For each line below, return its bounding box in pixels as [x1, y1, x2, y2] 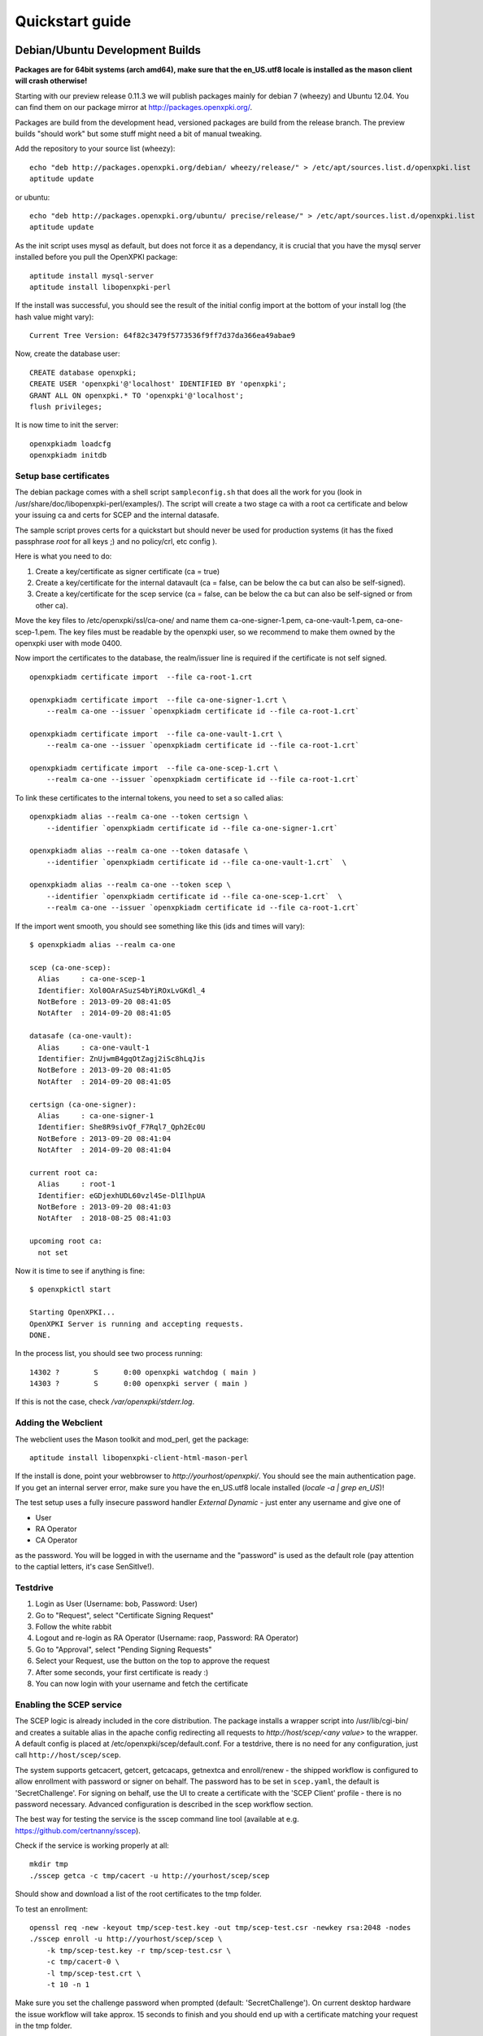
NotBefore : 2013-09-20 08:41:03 [37, 1202, 172, 1212]
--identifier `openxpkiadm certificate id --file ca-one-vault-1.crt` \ [46, 858, 347, 867]
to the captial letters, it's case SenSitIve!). [15, 1562, 154, 1572]
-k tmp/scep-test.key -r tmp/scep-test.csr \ [46, 1946, 232, 1955]
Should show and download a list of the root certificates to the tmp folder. [15, 1889, 262, 1899]
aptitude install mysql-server [29, 271, 154, 280]
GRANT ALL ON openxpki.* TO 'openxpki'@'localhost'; [29, 391, 244, 400]
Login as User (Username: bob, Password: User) [35, 1599, 198, 1608]
